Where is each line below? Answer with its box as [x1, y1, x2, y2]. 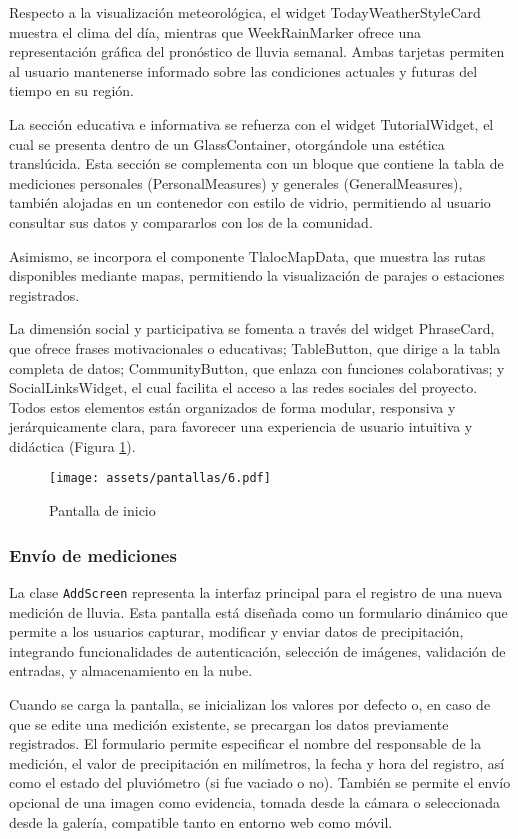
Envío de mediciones [9, 542, 177, 567]
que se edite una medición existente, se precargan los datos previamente [9, 713, 449, 734]
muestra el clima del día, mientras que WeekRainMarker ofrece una [9, 21, 421, 42]
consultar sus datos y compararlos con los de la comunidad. [9, 211, 373, 232]
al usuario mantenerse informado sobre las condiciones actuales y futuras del [9, 60, 478, 81]
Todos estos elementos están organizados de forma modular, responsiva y [9, 396, 456, 417]
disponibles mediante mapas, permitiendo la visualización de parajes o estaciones [9, 265, 505, 286]
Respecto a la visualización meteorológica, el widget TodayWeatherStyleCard [9, 2, 481, 22]
